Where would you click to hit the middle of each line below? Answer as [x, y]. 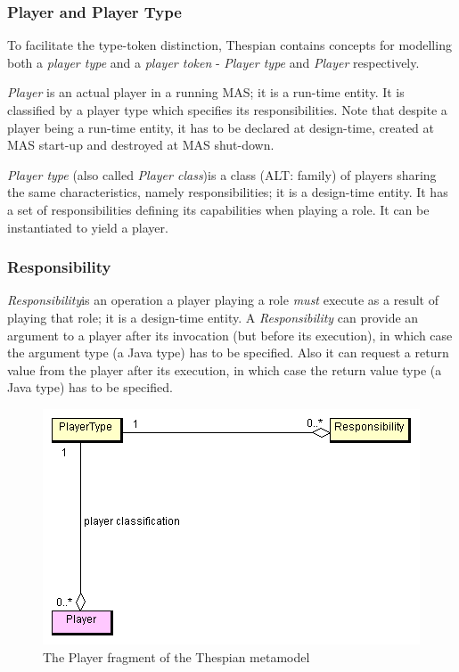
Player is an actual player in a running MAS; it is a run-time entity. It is [206, 92]
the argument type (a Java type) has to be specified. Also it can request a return [228, 352]
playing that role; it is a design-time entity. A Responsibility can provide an [213, 317]
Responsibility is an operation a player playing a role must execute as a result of [223, 300]
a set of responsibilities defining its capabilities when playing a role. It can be [218, 209]
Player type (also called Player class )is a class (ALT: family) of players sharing [222, 174]
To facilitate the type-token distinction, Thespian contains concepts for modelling [229, 45]
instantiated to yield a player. [88, 227]
